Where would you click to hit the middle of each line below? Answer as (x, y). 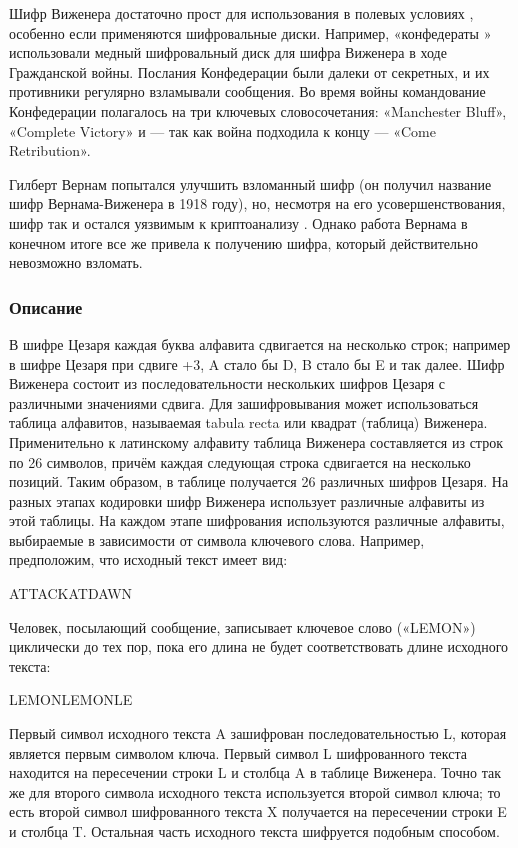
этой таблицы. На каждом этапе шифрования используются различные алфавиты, (257, 520)
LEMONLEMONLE (71, 699)
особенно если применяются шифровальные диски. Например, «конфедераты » (250, 32)
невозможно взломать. (76, 262)
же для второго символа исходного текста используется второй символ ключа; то (255, 791)
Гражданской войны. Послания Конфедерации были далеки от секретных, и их (249, 71)
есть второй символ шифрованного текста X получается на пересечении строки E (258, 811)
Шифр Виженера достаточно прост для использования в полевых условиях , (241, 13)
